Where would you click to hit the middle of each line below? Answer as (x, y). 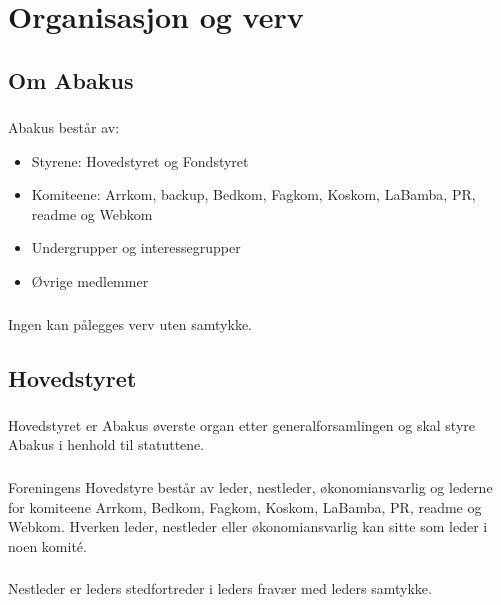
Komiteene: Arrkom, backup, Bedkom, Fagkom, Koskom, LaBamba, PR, (253, 194)
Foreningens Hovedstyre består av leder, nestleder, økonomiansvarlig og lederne (250, 486)
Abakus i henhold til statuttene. (106, 444)
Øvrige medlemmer (90, 281)
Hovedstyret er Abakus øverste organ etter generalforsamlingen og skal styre (242, 424)
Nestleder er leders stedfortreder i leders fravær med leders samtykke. (220, 588)
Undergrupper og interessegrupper (136, 247)
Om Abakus (71, 79)
